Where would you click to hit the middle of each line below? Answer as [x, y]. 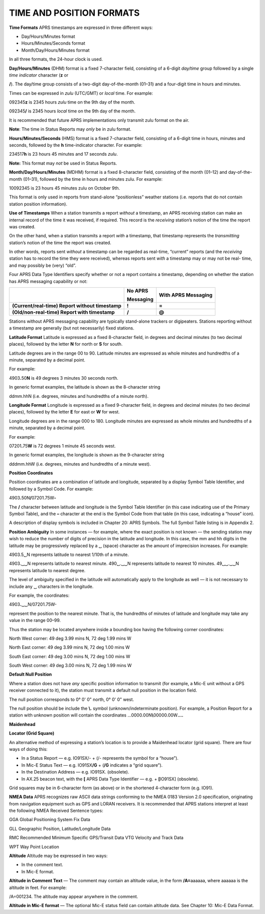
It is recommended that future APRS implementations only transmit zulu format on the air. [99, 120]
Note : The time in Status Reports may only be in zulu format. [70, 129]
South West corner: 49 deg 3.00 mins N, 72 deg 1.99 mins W [70, 665]
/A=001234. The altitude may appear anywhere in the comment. [74, 897]
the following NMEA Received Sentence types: [56, 811]
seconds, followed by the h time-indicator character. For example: [76, 145]
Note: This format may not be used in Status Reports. [63, 163]
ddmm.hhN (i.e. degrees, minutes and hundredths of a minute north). [79, 396]
